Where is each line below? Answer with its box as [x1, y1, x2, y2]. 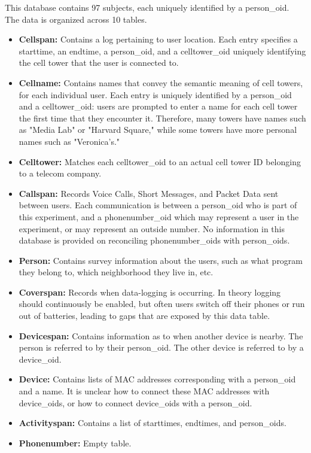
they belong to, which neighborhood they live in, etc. [19, 266, 214, 278]
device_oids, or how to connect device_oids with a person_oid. [19, 396, 252, 409]
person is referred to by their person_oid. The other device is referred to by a [19, 341, 304, 354]
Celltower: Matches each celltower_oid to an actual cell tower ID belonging [19, 155, 301, 168]
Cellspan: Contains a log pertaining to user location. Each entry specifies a [19, 33, 298, 45]
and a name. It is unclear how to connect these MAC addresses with [19, 385, 270, 397]
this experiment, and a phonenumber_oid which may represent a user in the [19, 210, 299, 223]
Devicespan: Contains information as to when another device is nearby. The [19, 329, 303, 342]
